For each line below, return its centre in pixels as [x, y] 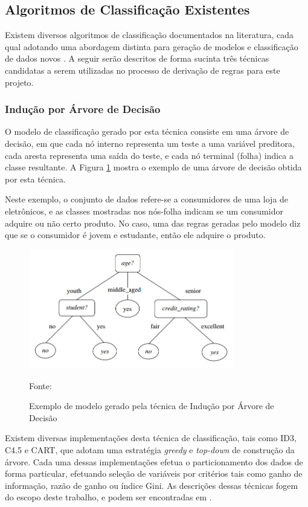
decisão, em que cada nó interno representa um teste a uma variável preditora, [150, 143]
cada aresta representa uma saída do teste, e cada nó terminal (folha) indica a [149, 155]
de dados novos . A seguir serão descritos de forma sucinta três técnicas [137, 58]
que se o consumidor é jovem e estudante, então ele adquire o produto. [135, 235]
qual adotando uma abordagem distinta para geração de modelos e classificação [152, 46]
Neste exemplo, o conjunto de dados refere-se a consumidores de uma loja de [147, 199]
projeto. [19, 82]
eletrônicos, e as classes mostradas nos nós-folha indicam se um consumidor [144, 211]
